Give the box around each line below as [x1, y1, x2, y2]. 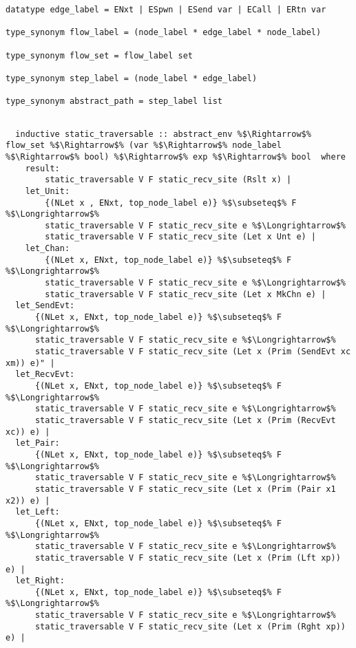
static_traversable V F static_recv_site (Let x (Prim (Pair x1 [34, 484, 336, 494]
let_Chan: [25, 244, 70, 254]
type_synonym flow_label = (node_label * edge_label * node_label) [6, 28, 322, 38]
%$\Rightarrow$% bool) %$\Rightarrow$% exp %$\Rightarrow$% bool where [6, 151, 346, 162]
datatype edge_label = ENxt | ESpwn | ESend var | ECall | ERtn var [6, 5, 326, 14]
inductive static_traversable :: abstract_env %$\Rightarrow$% [15, 129, 311, 139]
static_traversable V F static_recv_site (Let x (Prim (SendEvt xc [34, 347, 351, 357]
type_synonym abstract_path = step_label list [6, 96, 222, 107]
